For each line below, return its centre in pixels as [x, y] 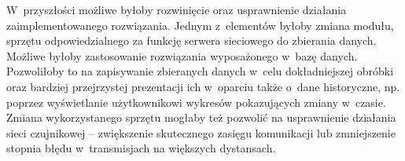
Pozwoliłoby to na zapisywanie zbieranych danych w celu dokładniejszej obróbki [200, 71]
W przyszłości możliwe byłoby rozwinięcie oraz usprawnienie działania [177, 9]
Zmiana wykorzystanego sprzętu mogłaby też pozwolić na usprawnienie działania [201, 117]
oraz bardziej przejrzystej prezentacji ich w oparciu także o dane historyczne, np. [203, 86]
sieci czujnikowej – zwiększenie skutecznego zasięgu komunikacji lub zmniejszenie [201, 132]
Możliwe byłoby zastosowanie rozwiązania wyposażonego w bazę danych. [182, 55]
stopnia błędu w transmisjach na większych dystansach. [141, 148]
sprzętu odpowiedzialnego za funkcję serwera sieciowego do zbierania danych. [191, 40]
